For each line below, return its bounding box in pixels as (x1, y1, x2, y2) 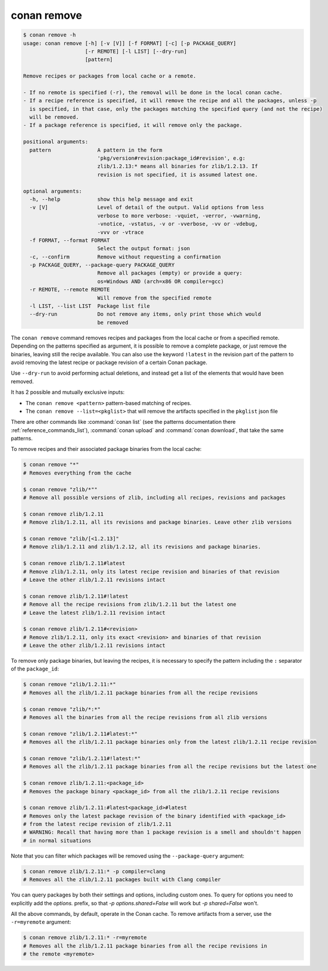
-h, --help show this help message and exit (29, 195, 193, 203)
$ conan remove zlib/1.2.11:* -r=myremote (23, 934, 147, 941)
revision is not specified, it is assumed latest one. (97, 171, 258, 178)
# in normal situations (23, 837, 92, 844)
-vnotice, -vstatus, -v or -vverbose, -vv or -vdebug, (97, 221, 258, 227)
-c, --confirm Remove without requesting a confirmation (29, 253, 221, 260)
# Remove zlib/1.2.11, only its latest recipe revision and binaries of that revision (23, 568, 280, 575)
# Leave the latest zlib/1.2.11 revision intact (23, 609, 166, 616)
